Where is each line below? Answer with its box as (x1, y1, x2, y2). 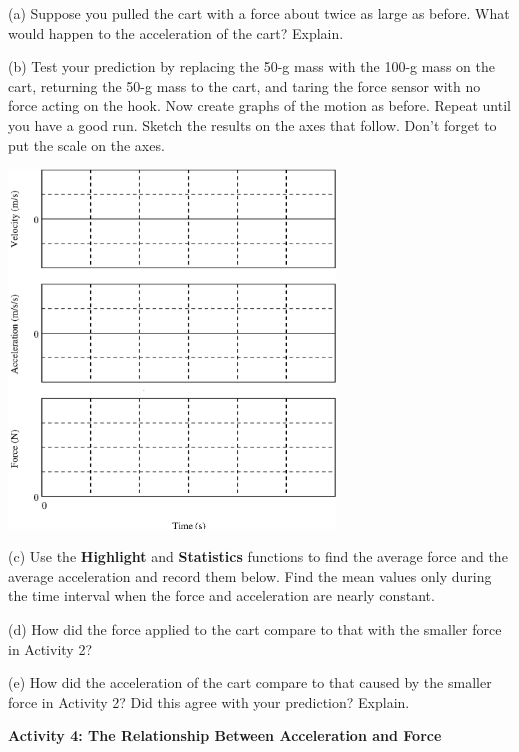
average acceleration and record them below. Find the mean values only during (8, 565, 492, 586)
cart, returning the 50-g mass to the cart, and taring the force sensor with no (8, 75, 481, 96)
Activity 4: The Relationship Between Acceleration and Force (8, 725, 442, 746)
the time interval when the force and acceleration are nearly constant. (8, 585, 435, 606)
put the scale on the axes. (8, 134, 165, 155)
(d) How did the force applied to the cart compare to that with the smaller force (8, 619, 502, 640)
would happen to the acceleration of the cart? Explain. (8, 22, 344, 43)
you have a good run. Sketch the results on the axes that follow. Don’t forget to (8, 114, 497, 135)
